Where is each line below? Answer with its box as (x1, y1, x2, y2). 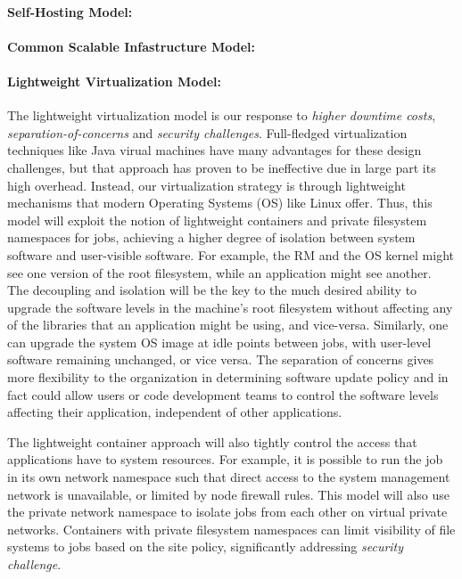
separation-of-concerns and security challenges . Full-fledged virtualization (7, 123, 408, 142)
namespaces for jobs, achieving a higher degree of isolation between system (7, 228, 416, 247)
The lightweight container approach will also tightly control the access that (7, 432, 417, 451)
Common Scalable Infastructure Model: (7, 37, 255, 55)
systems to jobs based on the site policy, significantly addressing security (7, 537, 404, 556)
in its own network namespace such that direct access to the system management (7, 468, 450, 486)
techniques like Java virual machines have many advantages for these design (7, 141, 422, 159)
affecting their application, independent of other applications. (7, 403, 342, 421)
